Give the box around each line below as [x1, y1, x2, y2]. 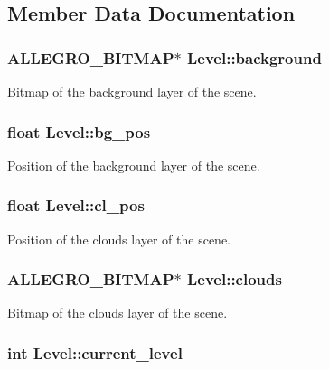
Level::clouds [186, 268, 282, 291]
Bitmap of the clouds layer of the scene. [7, 303, 228, 322]
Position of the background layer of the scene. [7, 155, 260, 174]
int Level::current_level [7, 341, 183, 364]
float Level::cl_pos [7, 194, 145, 217]
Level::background [186, 46, 322, 69]
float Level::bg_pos [7, 120, 151, 143]
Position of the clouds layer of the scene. [7, 229, 231, 248]
